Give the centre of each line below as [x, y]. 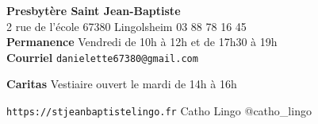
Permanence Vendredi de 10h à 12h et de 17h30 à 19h [142, 42]
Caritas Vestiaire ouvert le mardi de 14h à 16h [122, 84]
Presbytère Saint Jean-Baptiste [94, 10]
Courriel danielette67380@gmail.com [102, 57]
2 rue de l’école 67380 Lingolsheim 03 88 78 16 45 [126, 26]
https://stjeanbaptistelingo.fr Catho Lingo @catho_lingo [159, 111]
